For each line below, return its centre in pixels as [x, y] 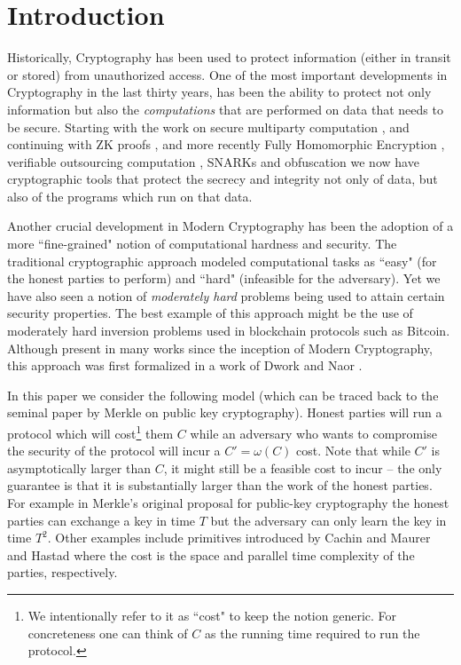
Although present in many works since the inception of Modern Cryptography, [220, 348]
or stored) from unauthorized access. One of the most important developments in [227, 74]
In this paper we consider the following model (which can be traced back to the [223, 395]
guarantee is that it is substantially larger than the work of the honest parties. [220, 485]
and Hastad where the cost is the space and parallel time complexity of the [211, 554]
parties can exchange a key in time [102, 520]
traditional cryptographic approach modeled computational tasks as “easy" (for [222, 261]
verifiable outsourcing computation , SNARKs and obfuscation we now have [213, 161]
